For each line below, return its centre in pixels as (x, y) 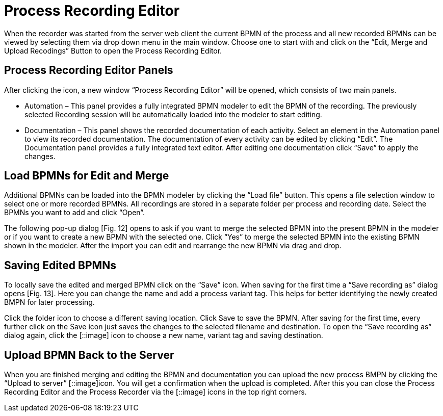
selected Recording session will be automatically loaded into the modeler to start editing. (173, 114)
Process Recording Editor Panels (89, 70)
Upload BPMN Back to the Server (89, 355)
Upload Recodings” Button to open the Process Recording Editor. (113, 50)
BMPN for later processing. (49, 302)
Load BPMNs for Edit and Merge (87, 176)
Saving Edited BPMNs (60, 265)
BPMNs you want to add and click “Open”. (75, 213)
